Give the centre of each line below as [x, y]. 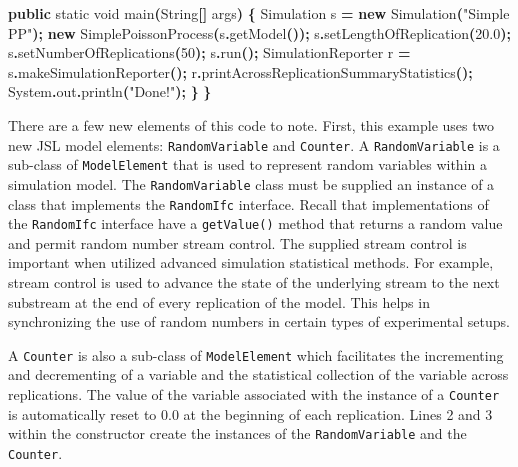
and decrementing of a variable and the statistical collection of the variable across [258, 374]
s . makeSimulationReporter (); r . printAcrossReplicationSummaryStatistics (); [240, 71]
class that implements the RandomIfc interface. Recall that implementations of [248, 203]
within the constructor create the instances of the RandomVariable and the [237, 433]
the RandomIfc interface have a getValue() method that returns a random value [255, 223]
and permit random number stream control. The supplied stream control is [237, 242]
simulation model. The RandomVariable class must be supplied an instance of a [251, 183]
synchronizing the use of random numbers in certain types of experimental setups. [259, 321]
